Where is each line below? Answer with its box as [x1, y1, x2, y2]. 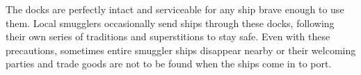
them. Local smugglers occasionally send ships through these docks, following [6, 15, 335, 30]
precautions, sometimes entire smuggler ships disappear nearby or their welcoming [6, 42, 356, 57]
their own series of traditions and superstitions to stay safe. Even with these [6, 29, 330, 44]
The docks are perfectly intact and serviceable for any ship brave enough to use [6, 2, 344, 16]
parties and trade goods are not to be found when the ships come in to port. [6, 56, 332, 71]
